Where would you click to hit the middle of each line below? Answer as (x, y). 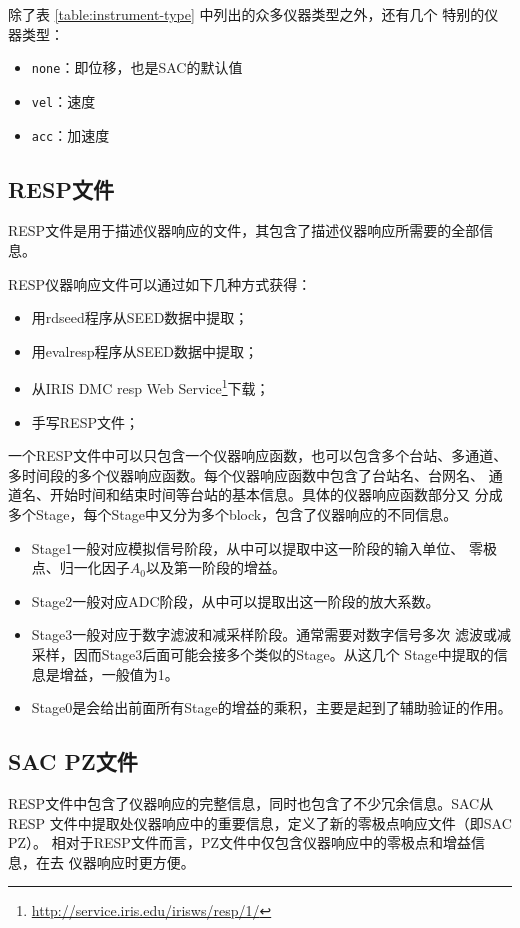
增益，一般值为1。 (119, 673)
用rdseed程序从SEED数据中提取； (140, 317)
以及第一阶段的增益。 (215, 567)
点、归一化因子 (80, 567)
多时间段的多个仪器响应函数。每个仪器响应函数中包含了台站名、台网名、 (246, 474)
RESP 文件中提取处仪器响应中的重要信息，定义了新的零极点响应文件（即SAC (260, 822)
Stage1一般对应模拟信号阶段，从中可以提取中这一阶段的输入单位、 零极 (264, 547)
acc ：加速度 (70, 134)
